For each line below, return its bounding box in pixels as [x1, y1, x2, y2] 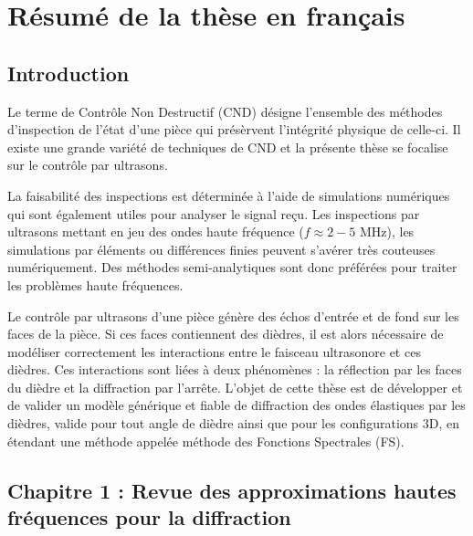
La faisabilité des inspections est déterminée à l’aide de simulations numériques [7, 185, 450, 205]
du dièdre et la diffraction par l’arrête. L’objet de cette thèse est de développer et [7, 377, 463, 396]
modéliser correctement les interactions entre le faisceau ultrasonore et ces [7, 342, 421, 361]
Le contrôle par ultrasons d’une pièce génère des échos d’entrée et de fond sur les [7, 306, 459, 325]
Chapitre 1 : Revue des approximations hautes [7, 476, 457, 504]
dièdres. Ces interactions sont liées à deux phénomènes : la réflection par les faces [7, 360, 462, 379]
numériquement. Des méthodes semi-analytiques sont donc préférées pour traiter [7, 257, 457, 277]
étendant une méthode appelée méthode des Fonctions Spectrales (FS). [7, 431, 405, 450]
